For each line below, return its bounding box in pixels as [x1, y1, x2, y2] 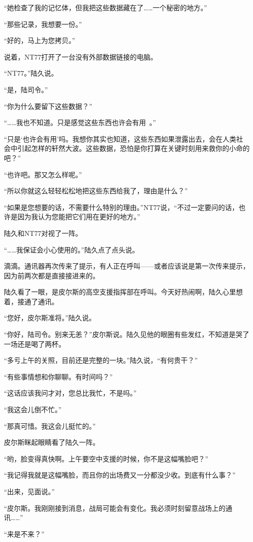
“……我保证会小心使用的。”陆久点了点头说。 [4, 244, 139, 254]
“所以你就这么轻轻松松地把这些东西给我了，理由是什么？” [4, 186, 188, 196]
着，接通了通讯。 [4, 296, 58, 306]
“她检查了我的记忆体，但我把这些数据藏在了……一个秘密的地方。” [4, 2, 207, 12]
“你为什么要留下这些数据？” [4, 101, 93, 111]
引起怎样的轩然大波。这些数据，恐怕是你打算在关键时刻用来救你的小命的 [17, 143, 250, 153]
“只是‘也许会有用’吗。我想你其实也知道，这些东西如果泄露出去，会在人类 [4, 133, 236, 144]
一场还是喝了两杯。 [4, 338, 65, 349]
